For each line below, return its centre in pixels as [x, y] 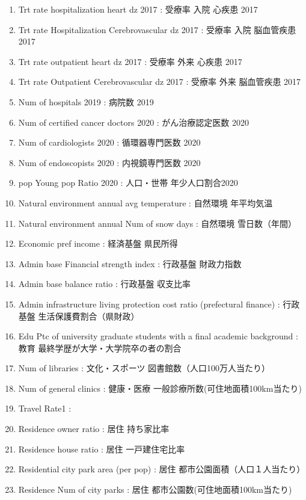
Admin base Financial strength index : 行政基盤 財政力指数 [130, 263]
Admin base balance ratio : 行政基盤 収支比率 [105, 284]
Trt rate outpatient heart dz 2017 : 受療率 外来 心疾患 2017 [130, 61]
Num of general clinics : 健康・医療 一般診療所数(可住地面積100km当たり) [160, 388]
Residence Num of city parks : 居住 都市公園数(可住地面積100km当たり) [155, 489]
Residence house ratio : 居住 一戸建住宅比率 [102, 449]
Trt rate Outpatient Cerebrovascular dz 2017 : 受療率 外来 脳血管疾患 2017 [160, 82]
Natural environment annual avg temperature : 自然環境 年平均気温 [145, 202]
